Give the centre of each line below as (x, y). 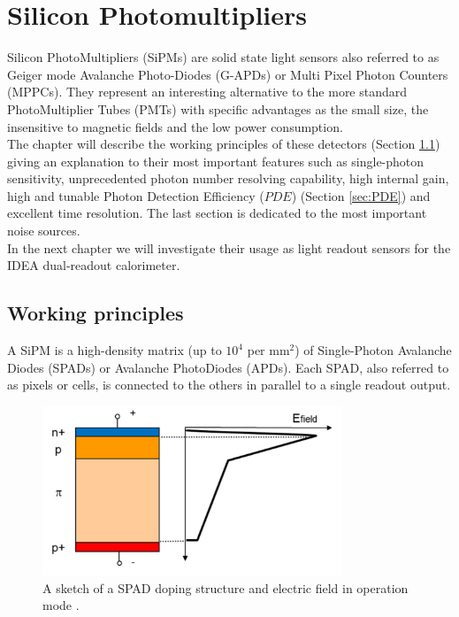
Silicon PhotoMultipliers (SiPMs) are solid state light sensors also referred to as (223, 57)
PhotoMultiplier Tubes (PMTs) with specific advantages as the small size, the (218, 108)
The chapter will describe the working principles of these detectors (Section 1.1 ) (224, 144)
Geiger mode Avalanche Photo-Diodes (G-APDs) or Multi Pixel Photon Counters (228, 74)
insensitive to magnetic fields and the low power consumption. (175, 126)
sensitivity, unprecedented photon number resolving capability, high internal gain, (228, 178)
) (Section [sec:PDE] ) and (361, 195)
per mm (268, 350)
